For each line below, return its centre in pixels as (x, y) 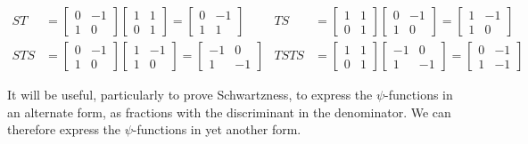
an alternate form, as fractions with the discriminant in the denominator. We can (229, 112)
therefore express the (64, 129)
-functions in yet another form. (217, 129)
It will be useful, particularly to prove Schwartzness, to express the (190, 95)
